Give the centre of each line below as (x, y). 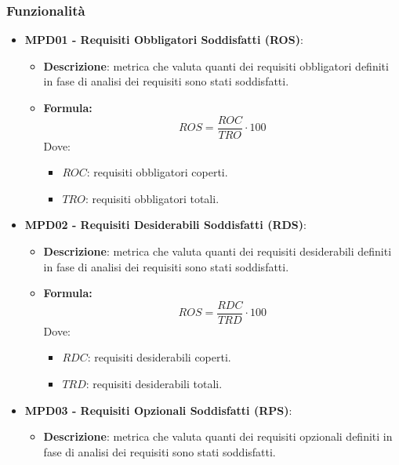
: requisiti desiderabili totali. (154, 384)
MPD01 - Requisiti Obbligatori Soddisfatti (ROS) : (164, 40)
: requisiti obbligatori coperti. (157, 172)
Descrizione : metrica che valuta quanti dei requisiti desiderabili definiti (218, 251)
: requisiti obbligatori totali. (152, 198)
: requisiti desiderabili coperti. (159, 357)
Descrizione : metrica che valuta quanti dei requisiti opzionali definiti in (218, 436)
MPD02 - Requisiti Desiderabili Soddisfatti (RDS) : (165, 225)
